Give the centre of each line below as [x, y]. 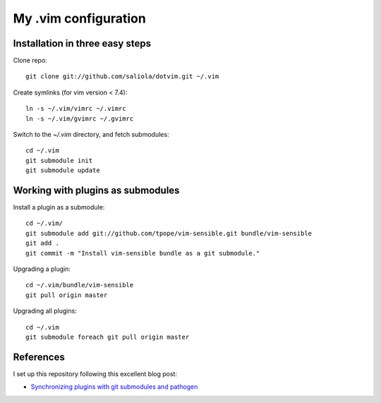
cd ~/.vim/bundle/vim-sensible [80, 285]
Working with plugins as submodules [96, 190]
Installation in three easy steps [82, 43]
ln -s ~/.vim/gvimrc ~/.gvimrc [80, 119]
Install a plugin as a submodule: [59, 207]
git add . [42, 243]
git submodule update [63, 170]
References [39, 357]
